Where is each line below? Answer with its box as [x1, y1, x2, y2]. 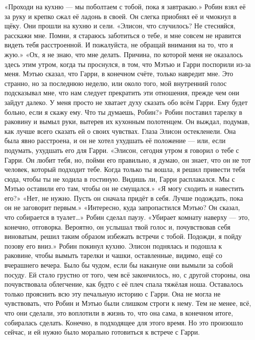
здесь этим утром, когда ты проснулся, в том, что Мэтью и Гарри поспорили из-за [4, 59, 251, 69]
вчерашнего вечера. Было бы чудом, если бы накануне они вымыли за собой [4, 260, 233, 270]
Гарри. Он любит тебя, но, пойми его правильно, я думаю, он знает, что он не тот [4, 154, 251, 165]
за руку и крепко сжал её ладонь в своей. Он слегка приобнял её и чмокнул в [4, 11, 236, 21]
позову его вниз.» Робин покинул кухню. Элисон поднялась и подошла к [4, 240, 222, 251]
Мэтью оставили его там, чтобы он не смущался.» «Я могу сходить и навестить [4, 183, 244, 193]
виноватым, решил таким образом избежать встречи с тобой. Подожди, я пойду [4, 231, 242, 241]
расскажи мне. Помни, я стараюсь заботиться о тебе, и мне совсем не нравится [4, 30, 241, 40]
